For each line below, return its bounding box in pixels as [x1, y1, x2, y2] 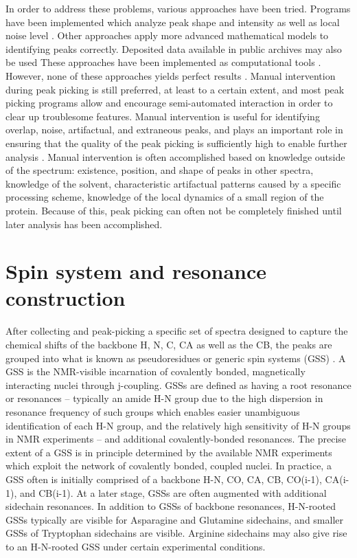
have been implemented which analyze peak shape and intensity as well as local [5, 14, 340, 29]
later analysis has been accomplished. [5, 216, 163, 231]
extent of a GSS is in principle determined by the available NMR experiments [5, 445, 332, 459]
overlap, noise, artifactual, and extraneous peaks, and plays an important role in [5, 122, 343, 137]
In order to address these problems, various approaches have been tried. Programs [5, 1, 351, 15]
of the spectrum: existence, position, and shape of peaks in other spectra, [5, 163, 314, 177]
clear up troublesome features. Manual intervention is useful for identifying [5, 109, 320, 123]
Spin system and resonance [5, 257, 267, 285]
